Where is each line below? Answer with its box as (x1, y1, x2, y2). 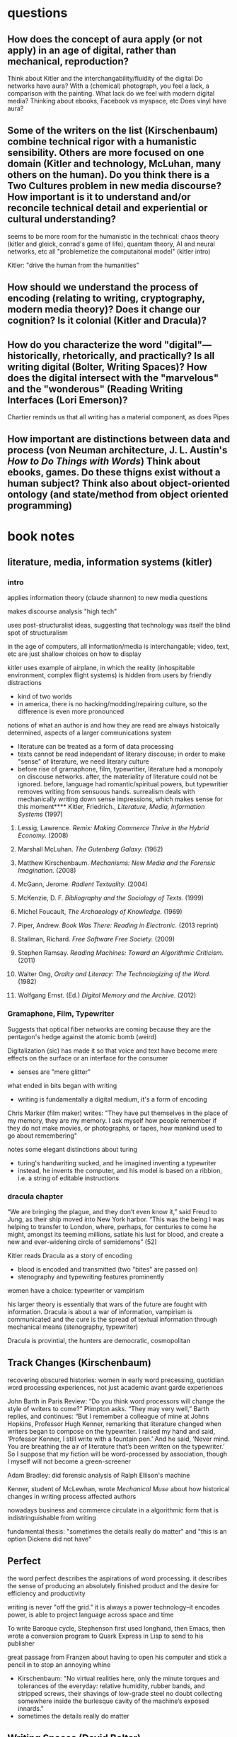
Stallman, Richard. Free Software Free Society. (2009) (17, 935, 175, 944)
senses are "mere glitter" (17, 1068, 91, 1076)
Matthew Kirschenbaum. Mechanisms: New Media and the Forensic (17, 859, 216, 867)
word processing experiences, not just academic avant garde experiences (7, 1383, 224, 1391)
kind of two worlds (17, 692, 72, 701)
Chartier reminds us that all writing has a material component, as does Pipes (7, 413, 230, 421)
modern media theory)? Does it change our (7, 303, 201, 316)
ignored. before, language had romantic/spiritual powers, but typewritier (17, 780, 229, 788)
